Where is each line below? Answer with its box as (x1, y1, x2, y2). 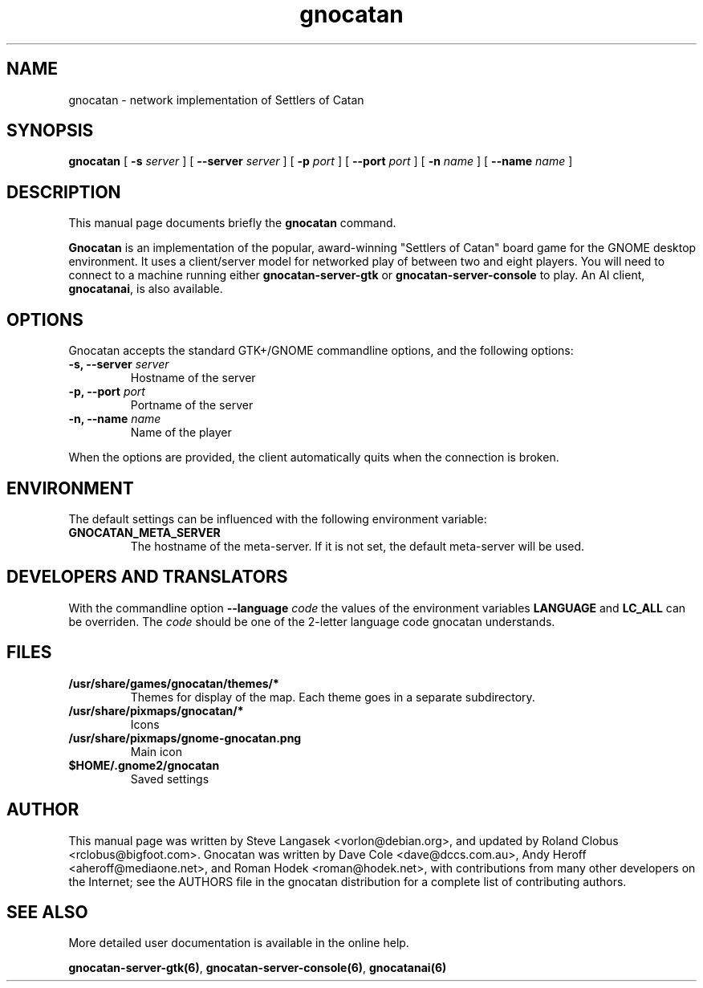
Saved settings (130, 771, 209, 786)
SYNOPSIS (6, 120, 94, 141)
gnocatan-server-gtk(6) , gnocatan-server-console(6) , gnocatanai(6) (68, 961, 447, 975)
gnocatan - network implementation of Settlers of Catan (68, 92, 364, 107)
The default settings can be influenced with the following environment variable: (68, 511, 487, 526)
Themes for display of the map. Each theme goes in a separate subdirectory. (130, 689, 535, 704)
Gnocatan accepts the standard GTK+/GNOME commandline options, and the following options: (68, 344, 574, 358)
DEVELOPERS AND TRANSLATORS (6, 567, 288, 588)
